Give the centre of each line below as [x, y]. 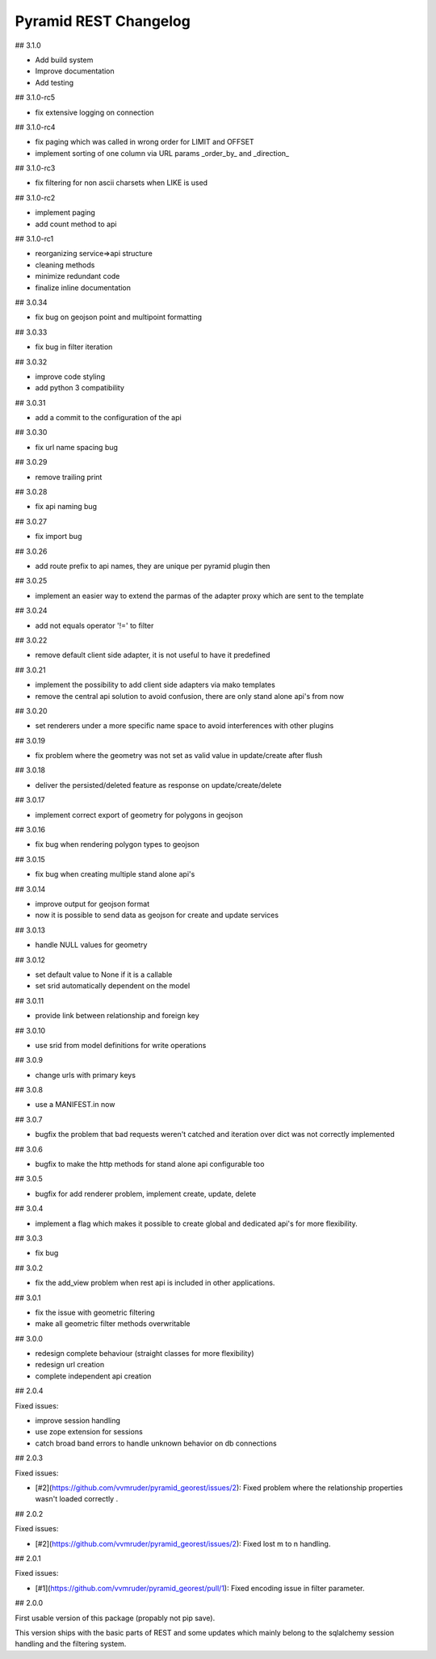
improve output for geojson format [92, 903]
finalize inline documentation [83, 288]
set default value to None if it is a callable [104, 975]
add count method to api [76, 224]
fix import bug [59, 537]
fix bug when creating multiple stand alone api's [115, 874]
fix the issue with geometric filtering [95, 1312]
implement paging [65, 213]
